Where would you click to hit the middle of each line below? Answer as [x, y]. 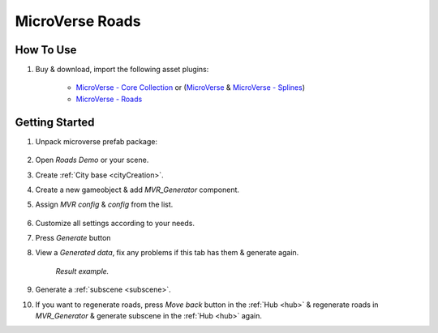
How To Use [46, 50]
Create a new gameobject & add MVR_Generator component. [137, 190]
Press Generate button [73, 238]
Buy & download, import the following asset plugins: [122, 70]
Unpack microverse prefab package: [97, 141]
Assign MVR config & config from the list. [104, 205]
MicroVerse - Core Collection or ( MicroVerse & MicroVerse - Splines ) [191, 88]
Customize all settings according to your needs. [115, 223]
